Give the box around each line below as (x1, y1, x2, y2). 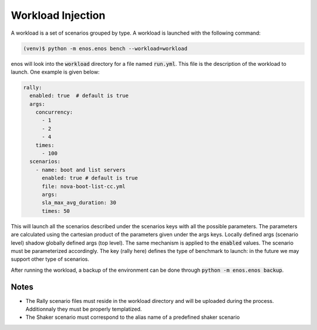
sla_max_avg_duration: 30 (42, 199, 117, 206)
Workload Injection (11, 9, 106, 22)
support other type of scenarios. (11, 256, 90, 263)
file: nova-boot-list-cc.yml (42, 183, 126, 189)
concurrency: (35, 109, 73, 116)
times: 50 (42, 208, 70, 214)
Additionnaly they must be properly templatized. (25, 305, 142, 312)
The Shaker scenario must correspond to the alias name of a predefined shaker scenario (25, 314, 240, 321)
